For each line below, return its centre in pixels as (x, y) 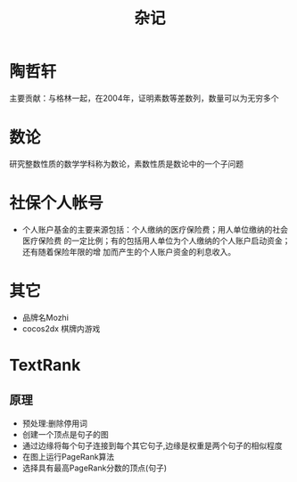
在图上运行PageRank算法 (68, 456)
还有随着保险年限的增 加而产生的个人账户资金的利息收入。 (129, 251)
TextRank (45, 365)
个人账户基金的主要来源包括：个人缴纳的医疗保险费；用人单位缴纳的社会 (155, 229)
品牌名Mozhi (45, 317)
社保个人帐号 (57, 204)
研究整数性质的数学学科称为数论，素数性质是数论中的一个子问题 (126, 163)
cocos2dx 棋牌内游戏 (61, 328)
